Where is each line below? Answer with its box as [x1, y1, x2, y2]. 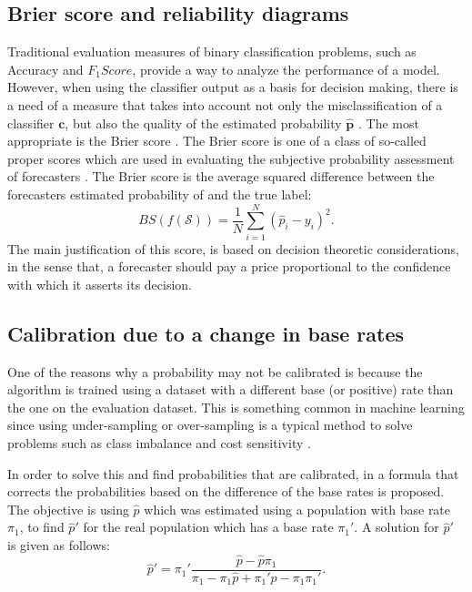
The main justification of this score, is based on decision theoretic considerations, [7, 239, 459, 258]
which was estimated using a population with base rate [144, 499, 451, 518]
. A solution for [354, 517, 439, 536]
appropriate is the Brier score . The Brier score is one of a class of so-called [7, 131, 427, 150]
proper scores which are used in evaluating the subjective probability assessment [7, 148, 455, 168]
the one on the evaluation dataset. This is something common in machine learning [7, 397, 465, 416]
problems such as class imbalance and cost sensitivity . [7, 434, 311, 453]
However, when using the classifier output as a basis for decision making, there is [7, 77, 458, 97]
